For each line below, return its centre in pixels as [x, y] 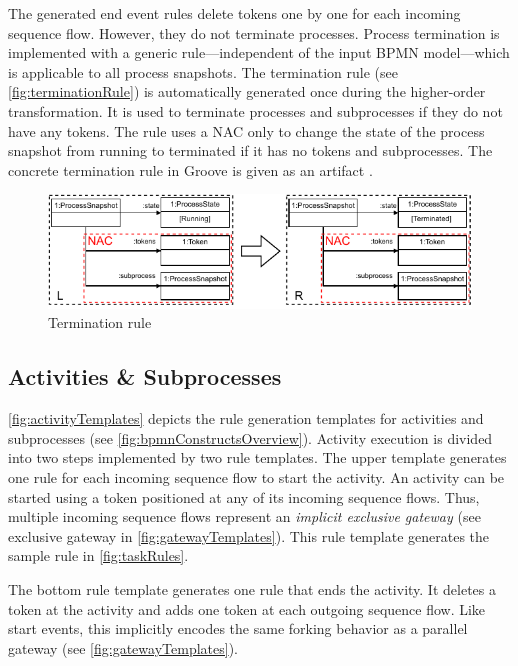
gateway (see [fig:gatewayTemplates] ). [123, 647]
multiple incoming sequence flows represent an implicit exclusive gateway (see [244, 516]
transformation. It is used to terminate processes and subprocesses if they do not [255, 110]
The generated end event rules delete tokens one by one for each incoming [234, 13]
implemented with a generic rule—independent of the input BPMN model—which [259, 52]
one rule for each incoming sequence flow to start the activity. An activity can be [256, 477]
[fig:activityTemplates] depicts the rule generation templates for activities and [246, 418]
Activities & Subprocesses [145, 376]
